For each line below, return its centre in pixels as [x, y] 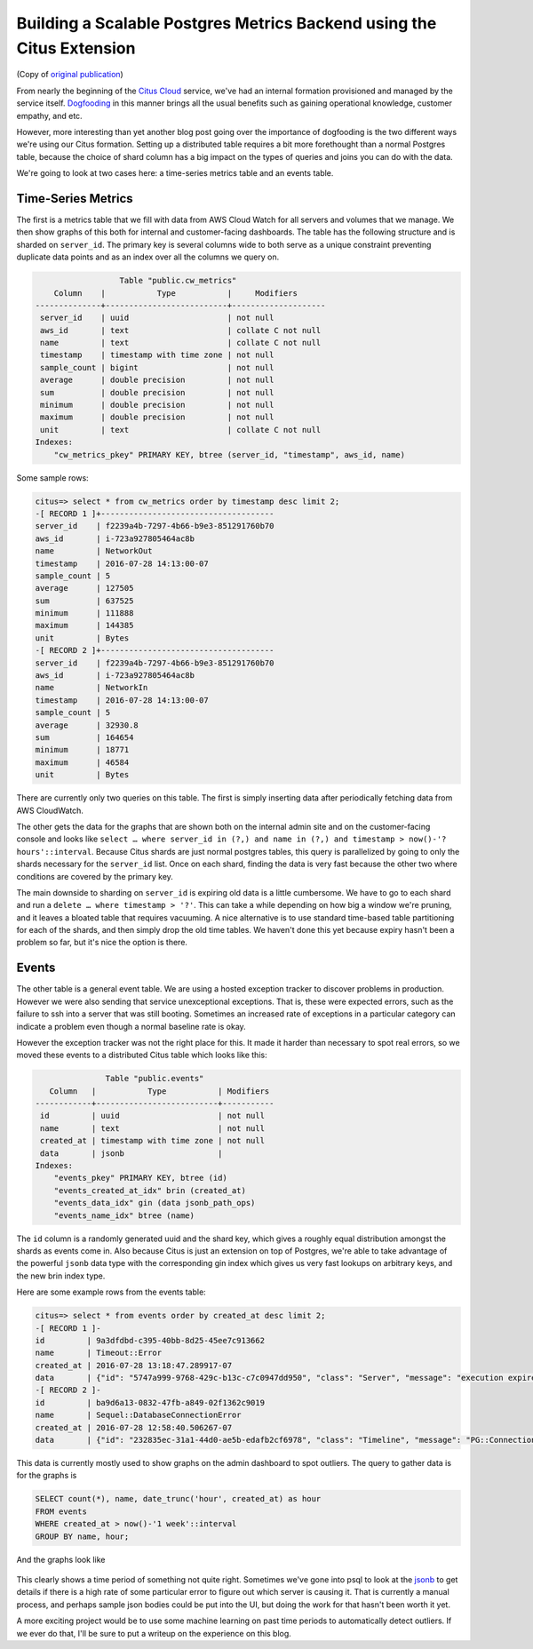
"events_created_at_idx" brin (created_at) [150, 1190]
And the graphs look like [61, 1559]
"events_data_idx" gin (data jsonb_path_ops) [155, 1203]
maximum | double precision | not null [157, 417]
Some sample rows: [52, 478]
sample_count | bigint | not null [157, 367]
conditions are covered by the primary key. [95, 876]
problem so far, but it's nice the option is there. [102, 943]
